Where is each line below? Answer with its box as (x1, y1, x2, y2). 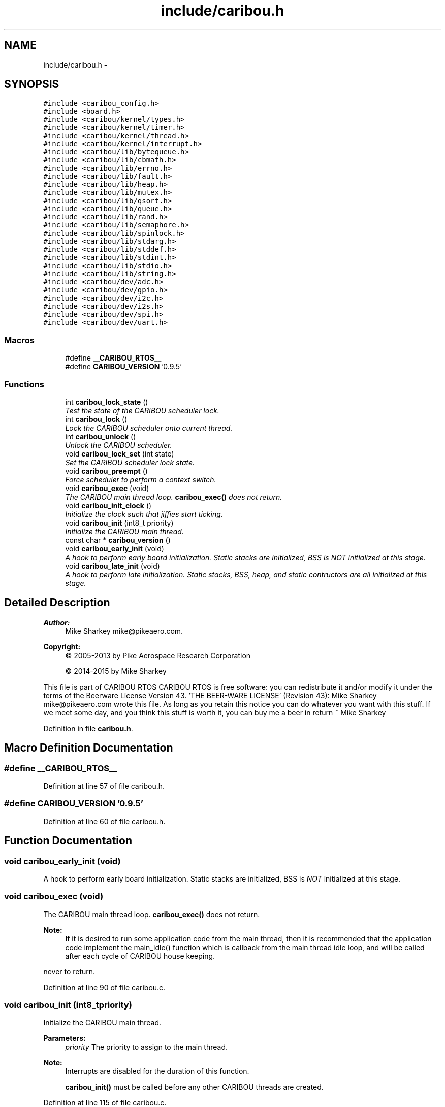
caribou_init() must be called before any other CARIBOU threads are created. (65, 1083, 324, 1092)
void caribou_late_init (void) (65, 561, 160, 570)
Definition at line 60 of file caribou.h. (43, 817, 166, 826)
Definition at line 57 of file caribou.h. (43, 782, 165, 790)
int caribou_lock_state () (65, 397, 148, 406)
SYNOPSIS (4, 78, 59, 91)
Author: (43, 617, 70, 627)
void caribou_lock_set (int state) (65, 449, 174, 458)
